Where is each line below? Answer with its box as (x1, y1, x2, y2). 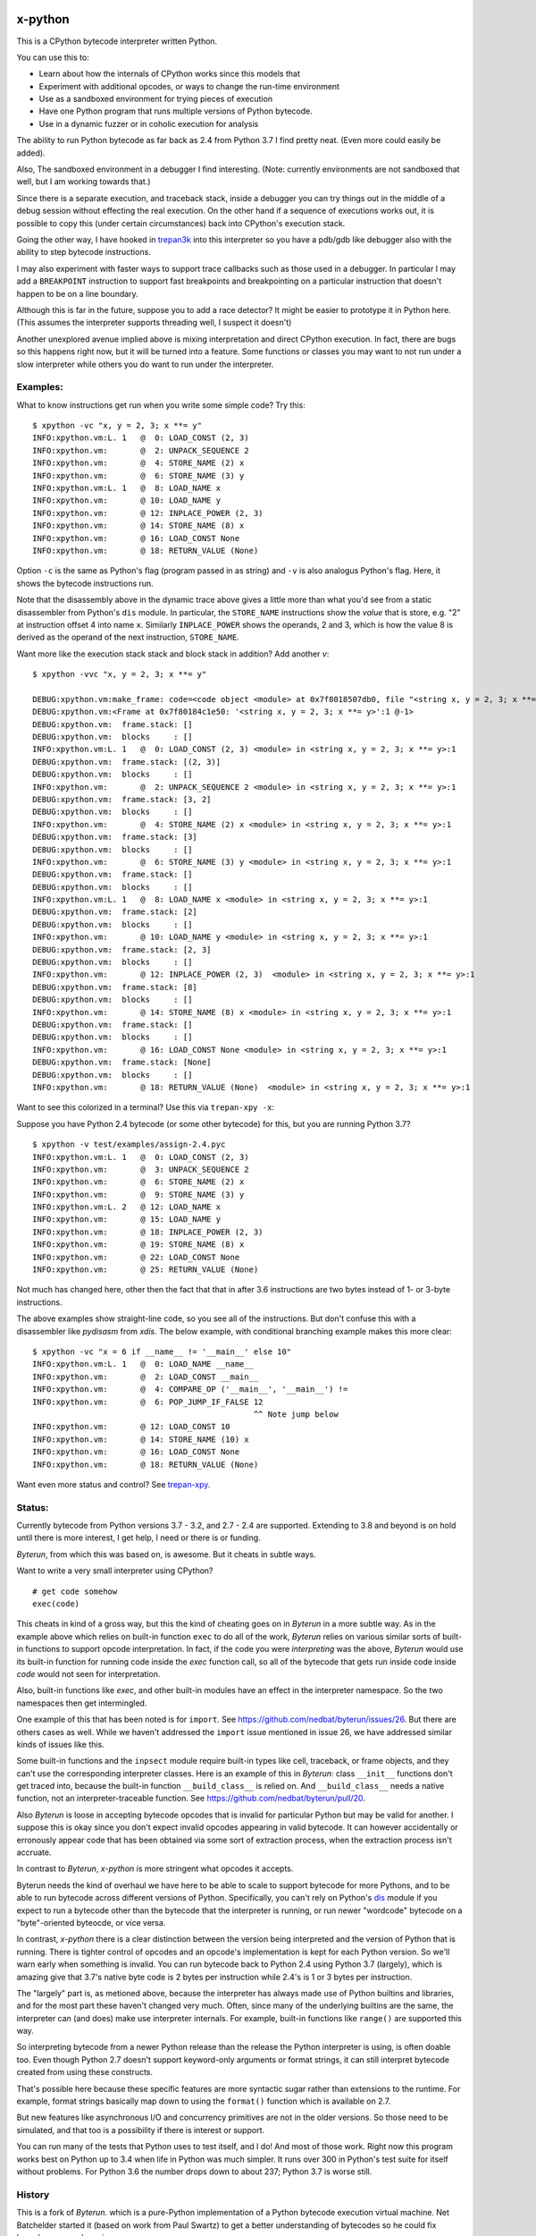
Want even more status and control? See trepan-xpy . (16, 1478, 211, 1489)
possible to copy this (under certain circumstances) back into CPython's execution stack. (16, 217, 346, 228)
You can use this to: (16, 52, 89, 63)
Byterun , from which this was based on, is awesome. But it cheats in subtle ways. (16, 1548, 316, 1560)
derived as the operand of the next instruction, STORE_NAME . (16, 631, 240, 643)
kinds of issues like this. (16, 1739, 105, 1749)
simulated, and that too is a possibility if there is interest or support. (16, 2124, 265, 2135)
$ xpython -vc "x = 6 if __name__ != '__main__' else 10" (32, 1346, 292, 1357)
